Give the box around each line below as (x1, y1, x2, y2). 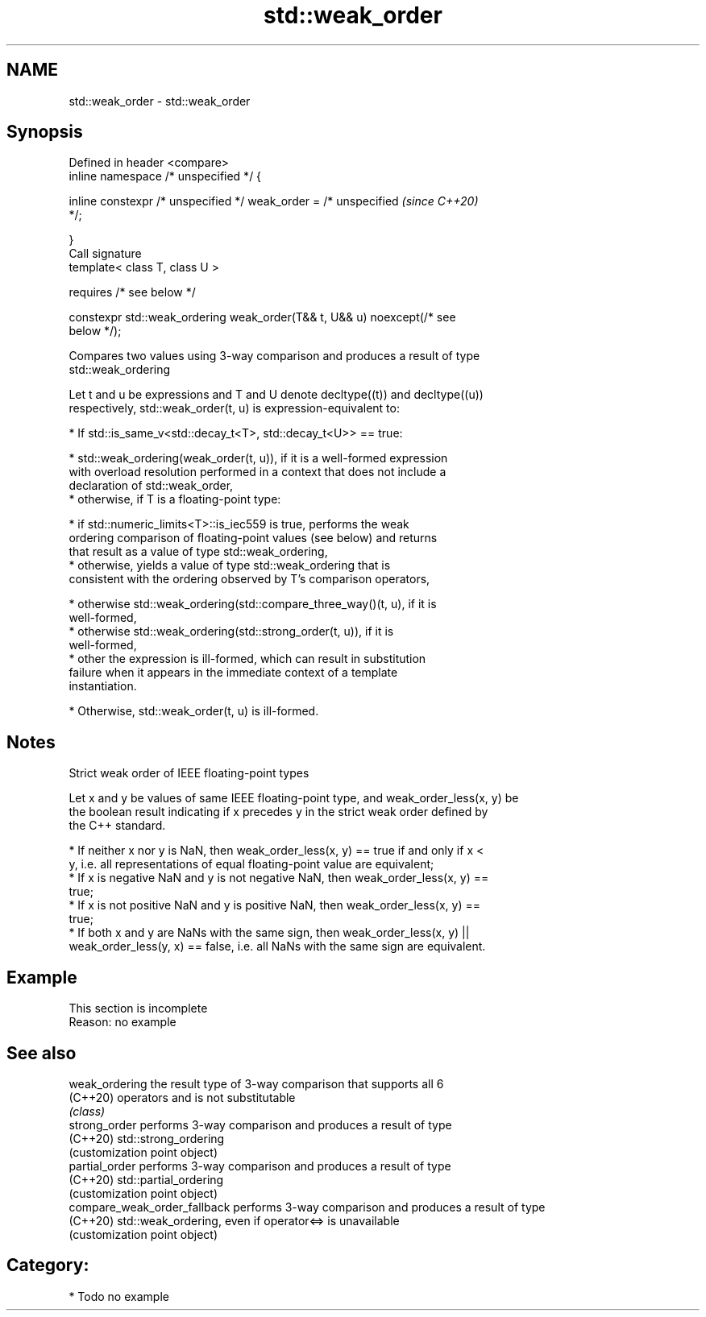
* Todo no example (69, 1289, 169, 1303)
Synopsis (6, 122, 83, 143)
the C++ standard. (69, 818, 166, 833)
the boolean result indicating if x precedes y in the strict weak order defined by (69, 805, 488, 819)
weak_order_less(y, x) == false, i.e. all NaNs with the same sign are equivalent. (69, 939, 486, 954)
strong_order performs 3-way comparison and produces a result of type (69, 1117, 452, 1132)
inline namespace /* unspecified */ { (69, 169, 262, 184)
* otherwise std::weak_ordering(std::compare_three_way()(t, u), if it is (69, 597, 437, 611)
